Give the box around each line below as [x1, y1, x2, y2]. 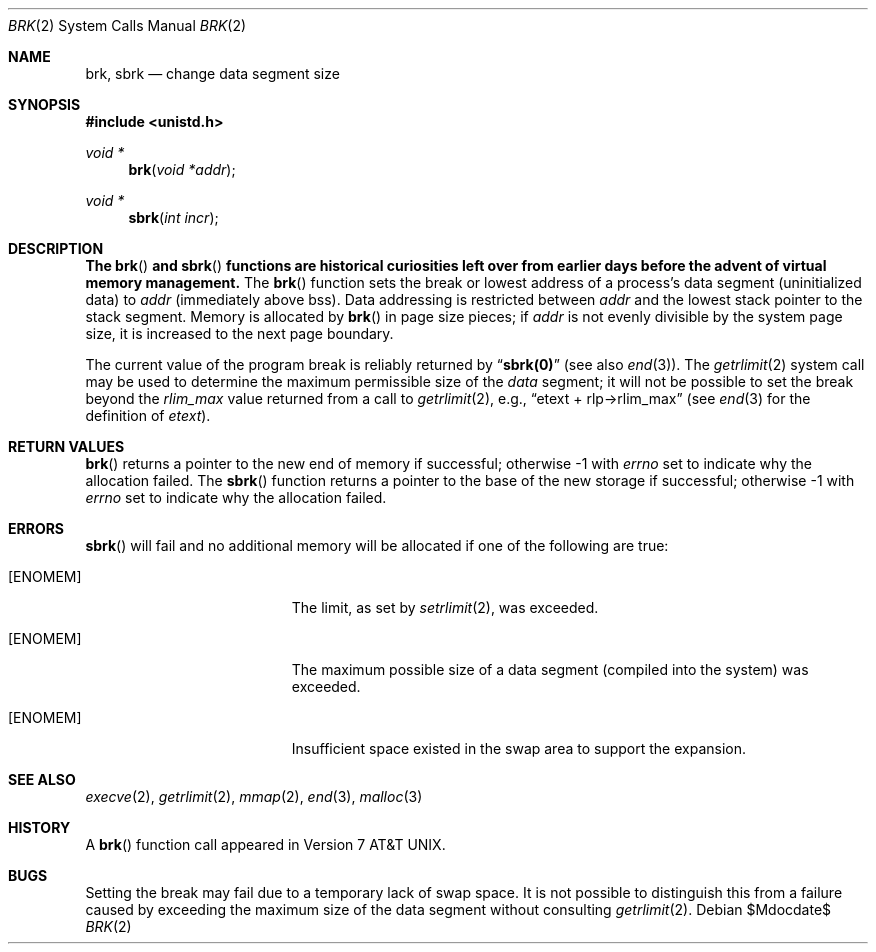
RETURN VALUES [8, 438, 125, 455]
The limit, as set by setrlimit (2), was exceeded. [291, 599, 599, 616]
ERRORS [8, 520, 65, 537]
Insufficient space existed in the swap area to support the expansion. [291, 740, 747, 757]
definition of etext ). [85, 407, 211, 424]
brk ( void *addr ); [128, 161, 236, 178]
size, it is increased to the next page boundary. [85, 325, 394, 342]
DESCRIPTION [8, 240, 104, 257]
